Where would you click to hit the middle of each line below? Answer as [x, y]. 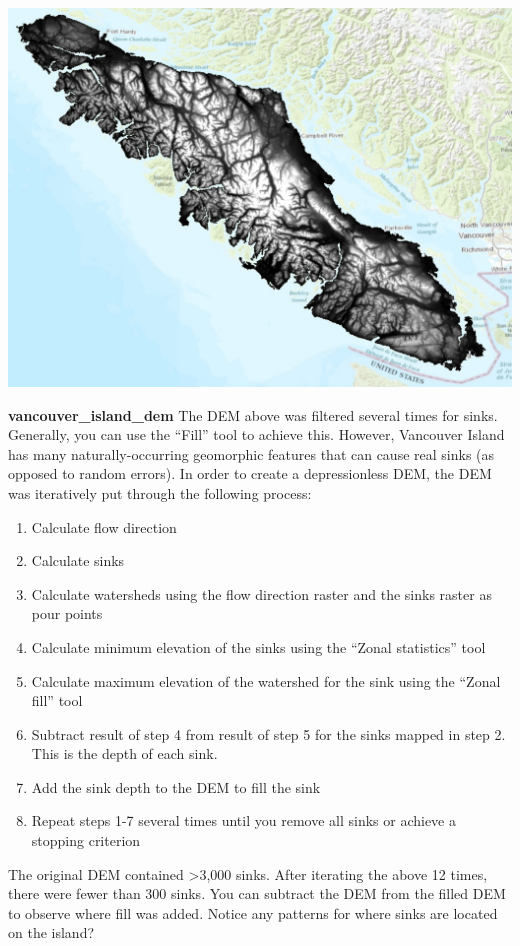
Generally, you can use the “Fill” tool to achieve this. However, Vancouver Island [256, 434]
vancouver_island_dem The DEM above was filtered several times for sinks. [253, 414]
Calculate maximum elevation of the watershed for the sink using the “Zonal [266, 680]
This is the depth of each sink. [124, 753]
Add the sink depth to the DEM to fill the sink [176, 786]
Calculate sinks [78, 560]
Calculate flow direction [104, 526]
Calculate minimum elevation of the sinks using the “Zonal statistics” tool [258, 646]
